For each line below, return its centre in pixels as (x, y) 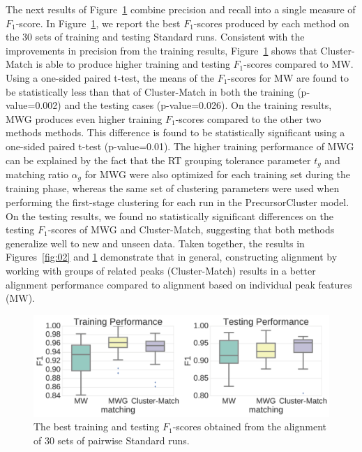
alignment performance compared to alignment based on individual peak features (179, 284)
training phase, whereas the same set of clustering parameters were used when (173, 188)
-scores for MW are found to (288, 77)
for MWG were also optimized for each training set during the (218, 174)
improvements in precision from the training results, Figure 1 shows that (161, 50)
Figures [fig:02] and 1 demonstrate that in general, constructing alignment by (172, 257)
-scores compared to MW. (299, 64)
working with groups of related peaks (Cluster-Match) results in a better (161, 270)
